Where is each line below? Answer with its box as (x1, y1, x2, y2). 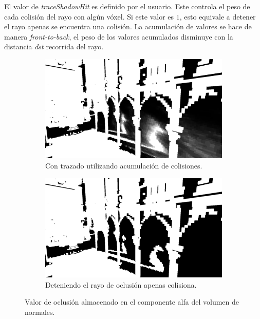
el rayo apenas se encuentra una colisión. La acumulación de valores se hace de (4, 21, 252, 32)
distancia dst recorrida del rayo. (4, 41, 104, 52)
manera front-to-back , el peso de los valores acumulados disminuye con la (4, 31, 233, 42)
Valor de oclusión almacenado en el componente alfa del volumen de (25, 296, 239, 307)
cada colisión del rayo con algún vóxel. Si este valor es (4, 11, 174, 22)
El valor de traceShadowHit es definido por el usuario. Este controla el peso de (4, 1, 250, 11)
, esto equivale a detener (179, 11, 256, 22)
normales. (25, 306, 55, 317)
